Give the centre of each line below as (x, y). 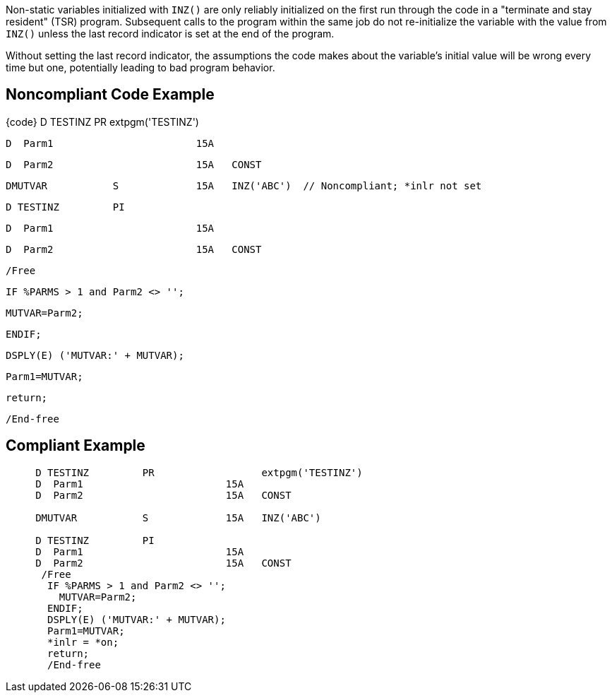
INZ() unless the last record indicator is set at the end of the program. (170, 34)
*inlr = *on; (83, 642)
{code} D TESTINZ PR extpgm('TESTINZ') (102, 122)
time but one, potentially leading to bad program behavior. (140, 67)
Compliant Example (76, 446)
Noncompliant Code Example (110, 95)
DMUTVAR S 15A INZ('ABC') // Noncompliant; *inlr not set (244, 185)
